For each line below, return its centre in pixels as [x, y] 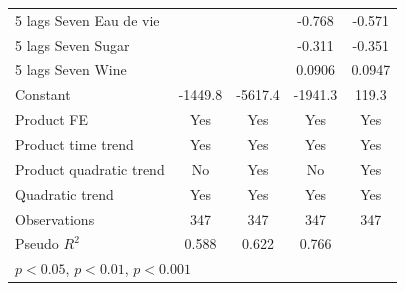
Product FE [51, 119]
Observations [55, 218]
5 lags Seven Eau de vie [87, 19]
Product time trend [74, 143]
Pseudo [37, 243]
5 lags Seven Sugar [72, 44]
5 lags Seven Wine [71, 69]
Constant [43, 94]
